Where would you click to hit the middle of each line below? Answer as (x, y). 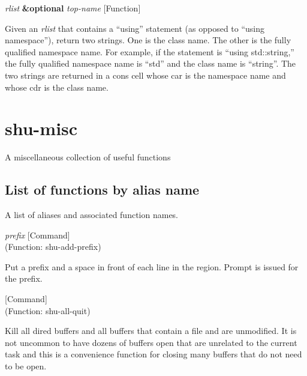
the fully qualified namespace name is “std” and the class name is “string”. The (151, 63)
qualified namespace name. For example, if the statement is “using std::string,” (150, 51)
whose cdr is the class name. (57, 87)
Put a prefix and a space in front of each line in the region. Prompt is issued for (152, 266)
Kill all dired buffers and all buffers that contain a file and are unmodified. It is (151, 331)
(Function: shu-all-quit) (48, 310)
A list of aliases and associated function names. (92, 215)
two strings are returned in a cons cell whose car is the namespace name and (145, 75)
